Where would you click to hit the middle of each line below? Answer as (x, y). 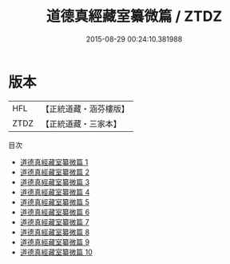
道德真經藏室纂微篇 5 (55, 202)
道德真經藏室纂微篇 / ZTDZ (134, 16)
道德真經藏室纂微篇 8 (55, 232)
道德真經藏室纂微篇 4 (55, 192)
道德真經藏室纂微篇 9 (55, 242)
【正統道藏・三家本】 (81, 123)
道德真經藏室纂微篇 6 (55, 212)
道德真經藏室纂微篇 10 (56, 252)
